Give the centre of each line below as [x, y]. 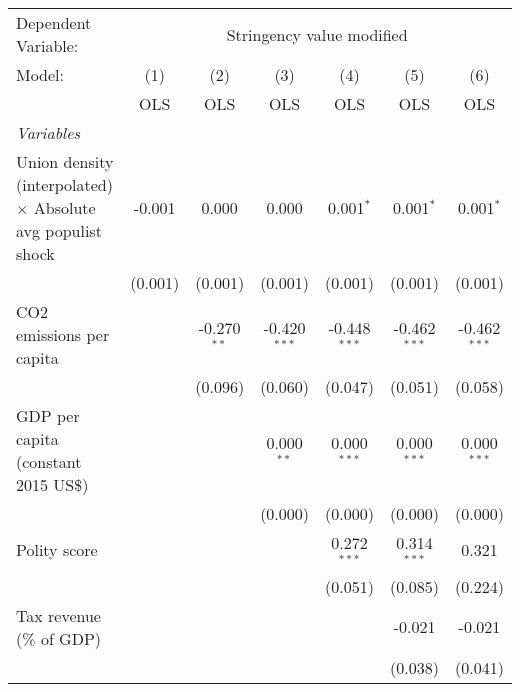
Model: [40, 74]
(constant [49, 461]
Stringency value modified [317, 34]
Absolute [64, 207]
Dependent [54, 22]
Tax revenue [58, 615]
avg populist [59, 230]
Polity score [57, 550]
